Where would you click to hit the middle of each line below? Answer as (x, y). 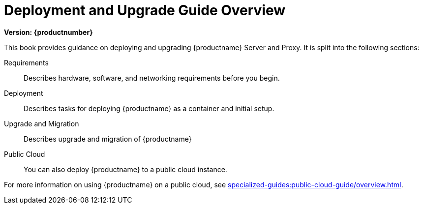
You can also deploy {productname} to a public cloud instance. (125, 169)
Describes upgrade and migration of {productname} (108, 139)
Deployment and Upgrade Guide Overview (145, 10)
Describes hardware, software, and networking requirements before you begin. (152, 78)
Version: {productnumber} (48, 32)
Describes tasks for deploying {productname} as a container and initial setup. (149, 108)
